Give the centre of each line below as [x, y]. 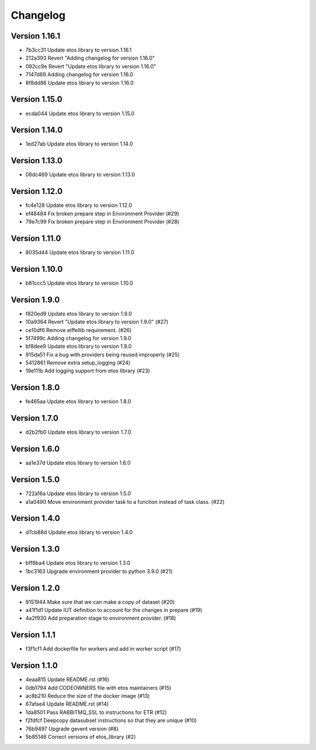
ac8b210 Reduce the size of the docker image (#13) [88, 696]
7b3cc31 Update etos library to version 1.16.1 [78, 50]
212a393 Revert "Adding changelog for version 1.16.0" [90, 58]
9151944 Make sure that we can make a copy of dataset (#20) [100, 602]
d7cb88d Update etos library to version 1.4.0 [79, 533]
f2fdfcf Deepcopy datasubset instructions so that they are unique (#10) [111, 720]
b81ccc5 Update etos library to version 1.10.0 [79, 283]
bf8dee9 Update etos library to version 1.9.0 [78, 346]
